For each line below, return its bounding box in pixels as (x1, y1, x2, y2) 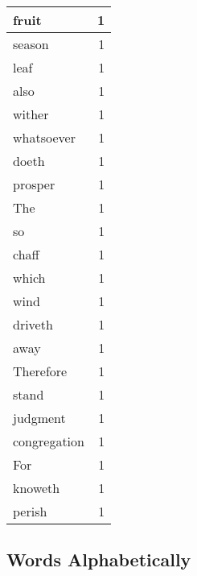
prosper (13, 175, 55, 193)
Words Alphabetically (6, 547, 191, 572)
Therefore (13, 362, 68, 380)
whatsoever (13, 128, 76, 147)
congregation (13, 432, 84, 450)
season (13, 35, 49, 53)
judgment (13, 408, 66, 427)
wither (13, 105, 49, 123)
